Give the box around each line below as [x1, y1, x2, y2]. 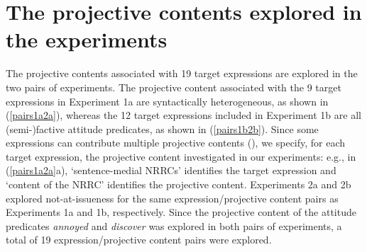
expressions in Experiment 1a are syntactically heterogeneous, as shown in [6, 93, 329, 108]
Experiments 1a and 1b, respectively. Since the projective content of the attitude [6, 205, 356, 219]
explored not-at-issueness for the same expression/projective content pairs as [6, 190, 339, 205]
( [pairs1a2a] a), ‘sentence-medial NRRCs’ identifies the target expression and [6, 163, 336, 178]
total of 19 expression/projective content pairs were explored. [6, 232, 272, 247]
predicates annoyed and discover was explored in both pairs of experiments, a [6, 218, 342, 233]
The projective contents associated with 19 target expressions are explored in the [6, 66, 358, 81]
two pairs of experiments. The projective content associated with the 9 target [6, 79, 341, 94]
